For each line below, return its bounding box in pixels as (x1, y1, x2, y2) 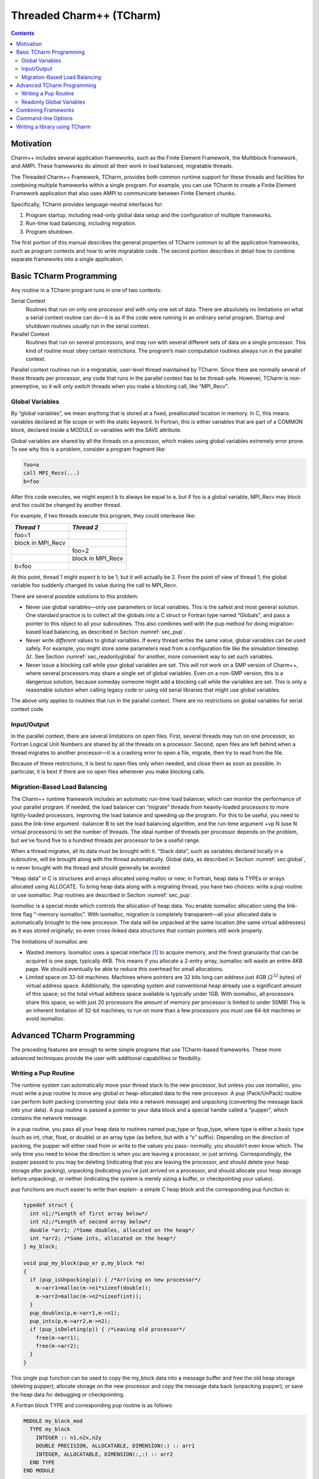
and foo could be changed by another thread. (11, 502, 122, 509)
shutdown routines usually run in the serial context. (25, 322, 151, 330)
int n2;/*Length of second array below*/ (30, 1219, 152, 1225)
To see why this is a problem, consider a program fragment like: (11, 445, 167, 453)
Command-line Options (16, 115, 73, 122)
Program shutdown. (25, 228, 74, 235)
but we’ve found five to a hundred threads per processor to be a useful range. (11, 837, 201, 844)
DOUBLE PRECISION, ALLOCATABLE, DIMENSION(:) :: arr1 (35, 1442, 195, 1449)
